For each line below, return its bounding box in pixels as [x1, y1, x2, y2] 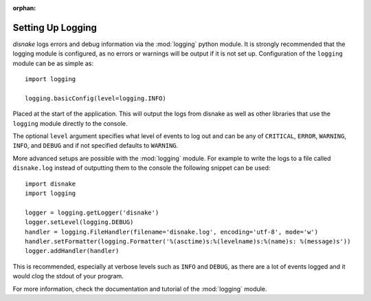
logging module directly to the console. [12, 119, 128, 127]
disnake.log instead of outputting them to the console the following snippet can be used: [12, 164, 271, 172]
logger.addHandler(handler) [25, 247, 120, 255]
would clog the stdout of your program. [12, 272, 124, 280]
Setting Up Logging [12, 21, 98, 34]
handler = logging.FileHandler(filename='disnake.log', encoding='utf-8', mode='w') [25, 227, 319, 236]
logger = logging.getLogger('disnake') [25, 208, 159, 216]
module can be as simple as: [12, 59, 94, 67]
